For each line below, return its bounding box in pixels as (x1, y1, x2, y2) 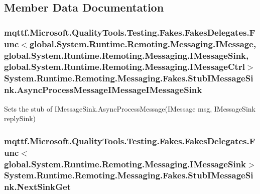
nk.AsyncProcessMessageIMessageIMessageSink (4, 83, 202, 96)
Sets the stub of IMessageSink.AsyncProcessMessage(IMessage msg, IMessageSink (4, 103, 255, 114)
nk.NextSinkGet (4, 180, 71, 193)
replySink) (4, 113, 36, 124)
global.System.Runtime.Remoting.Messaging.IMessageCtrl (4, 60, 245, 73)
